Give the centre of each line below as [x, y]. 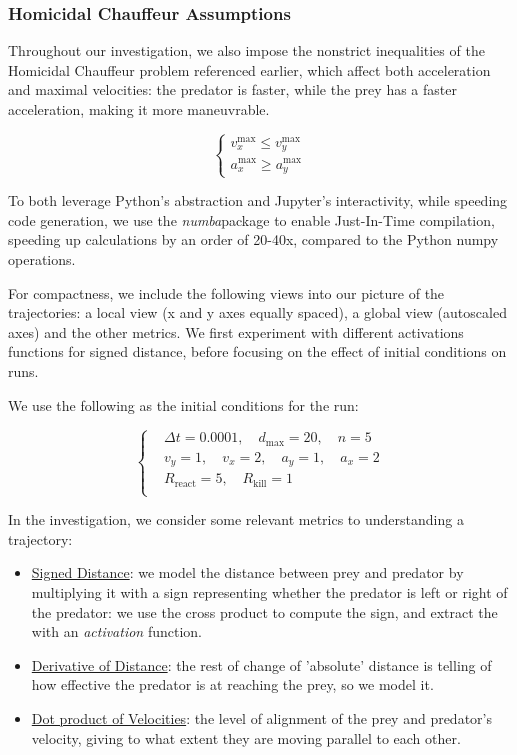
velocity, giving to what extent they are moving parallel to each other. [246, 737]
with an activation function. [116, 631]
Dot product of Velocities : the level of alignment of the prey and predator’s [261, 717]
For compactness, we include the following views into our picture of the [226, 292]
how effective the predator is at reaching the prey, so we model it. [232, 684]
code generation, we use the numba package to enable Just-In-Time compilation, [251, 219]
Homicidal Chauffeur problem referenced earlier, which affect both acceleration [249, 69]
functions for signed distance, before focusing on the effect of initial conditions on [257, 351]
